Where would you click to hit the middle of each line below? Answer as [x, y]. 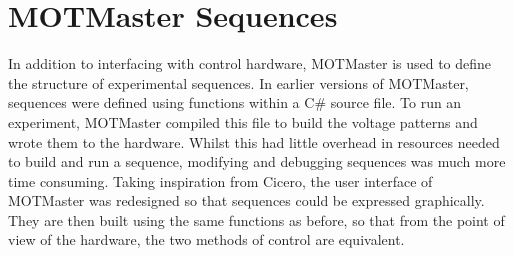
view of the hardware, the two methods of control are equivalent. [206, 239]
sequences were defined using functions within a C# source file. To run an [235, 102]
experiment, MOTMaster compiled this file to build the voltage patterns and [243, 121]
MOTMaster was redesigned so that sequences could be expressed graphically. [246, 200]
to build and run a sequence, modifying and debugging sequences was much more [257, 161]
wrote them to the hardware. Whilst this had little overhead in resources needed [254, 141]
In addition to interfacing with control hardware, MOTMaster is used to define [250, 63]
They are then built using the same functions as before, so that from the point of [256, 219]
